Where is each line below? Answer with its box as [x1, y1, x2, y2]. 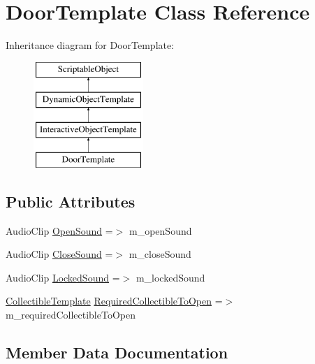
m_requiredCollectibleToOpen [6, 307, 135, 322]
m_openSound [129, 223, 192, 238]
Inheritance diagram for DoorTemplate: [6, 38, 175, 52]
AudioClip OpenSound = [6, 223, 113, 238]
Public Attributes [6, 190, 135, 212]
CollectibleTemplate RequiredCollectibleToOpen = [6, 293, 223, 308]
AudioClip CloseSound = [6, 247, 113, 261]
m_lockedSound [135, 270, 205, 284]
